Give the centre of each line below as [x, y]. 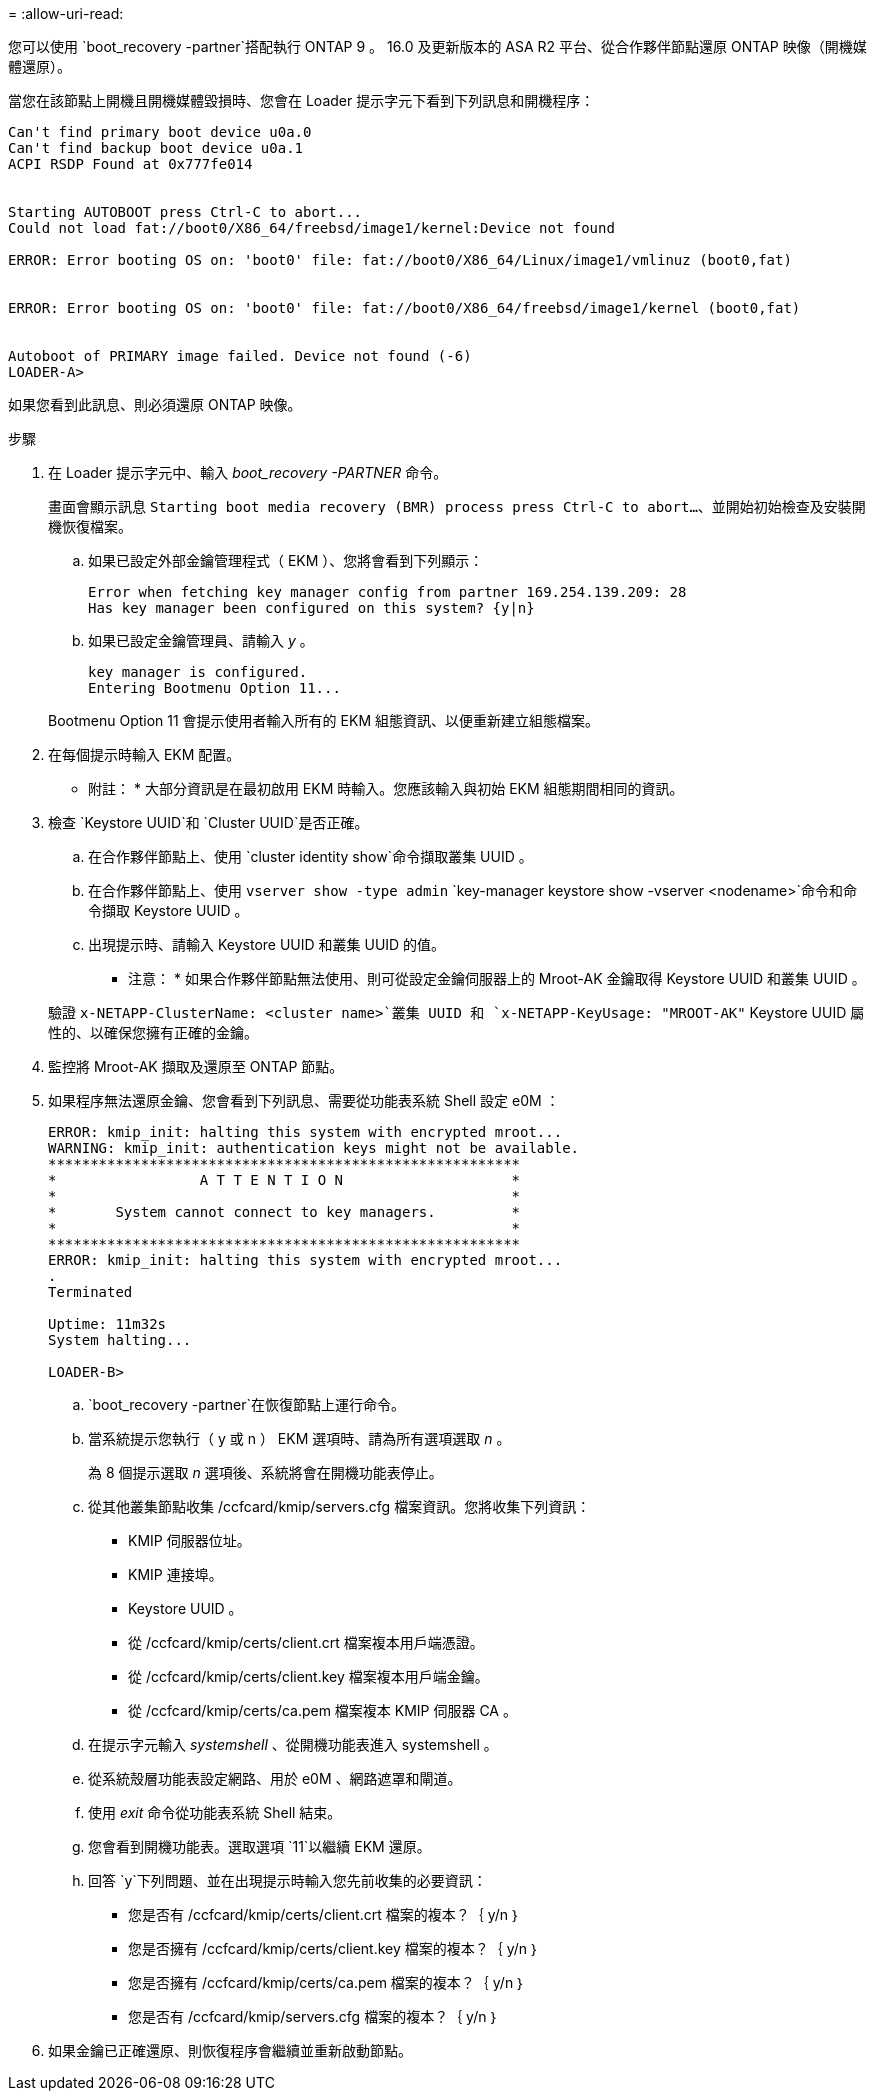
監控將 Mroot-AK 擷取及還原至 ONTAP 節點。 [196, 1066]
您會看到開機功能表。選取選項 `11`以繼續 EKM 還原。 [259, 1846]
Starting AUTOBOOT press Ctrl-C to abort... [185, 212]
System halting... [120, 1340]
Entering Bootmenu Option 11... [214, 688]
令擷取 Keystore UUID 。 [168, 910]
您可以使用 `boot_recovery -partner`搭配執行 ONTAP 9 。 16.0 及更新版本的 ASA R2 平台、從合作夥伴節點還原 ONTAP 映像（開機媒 [437, 46]
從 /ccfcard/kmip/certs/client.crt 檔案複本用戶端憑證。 [306, 1642]
